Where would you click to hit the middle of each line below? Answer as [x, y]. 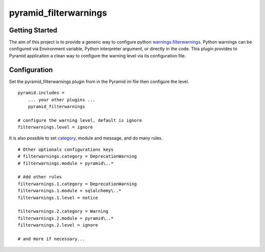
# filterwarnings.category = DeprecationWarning [77, 156]
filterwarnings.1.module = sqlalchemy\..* [70, 191]
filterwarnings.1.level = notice [58, 197]
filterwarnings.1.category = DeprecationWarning [77, 184]
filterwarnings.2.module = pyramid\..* [66, 218]
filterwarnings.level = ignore [55, 127]
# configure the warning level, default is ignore [80, 120]
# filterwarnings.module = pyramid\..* [66, 163]
